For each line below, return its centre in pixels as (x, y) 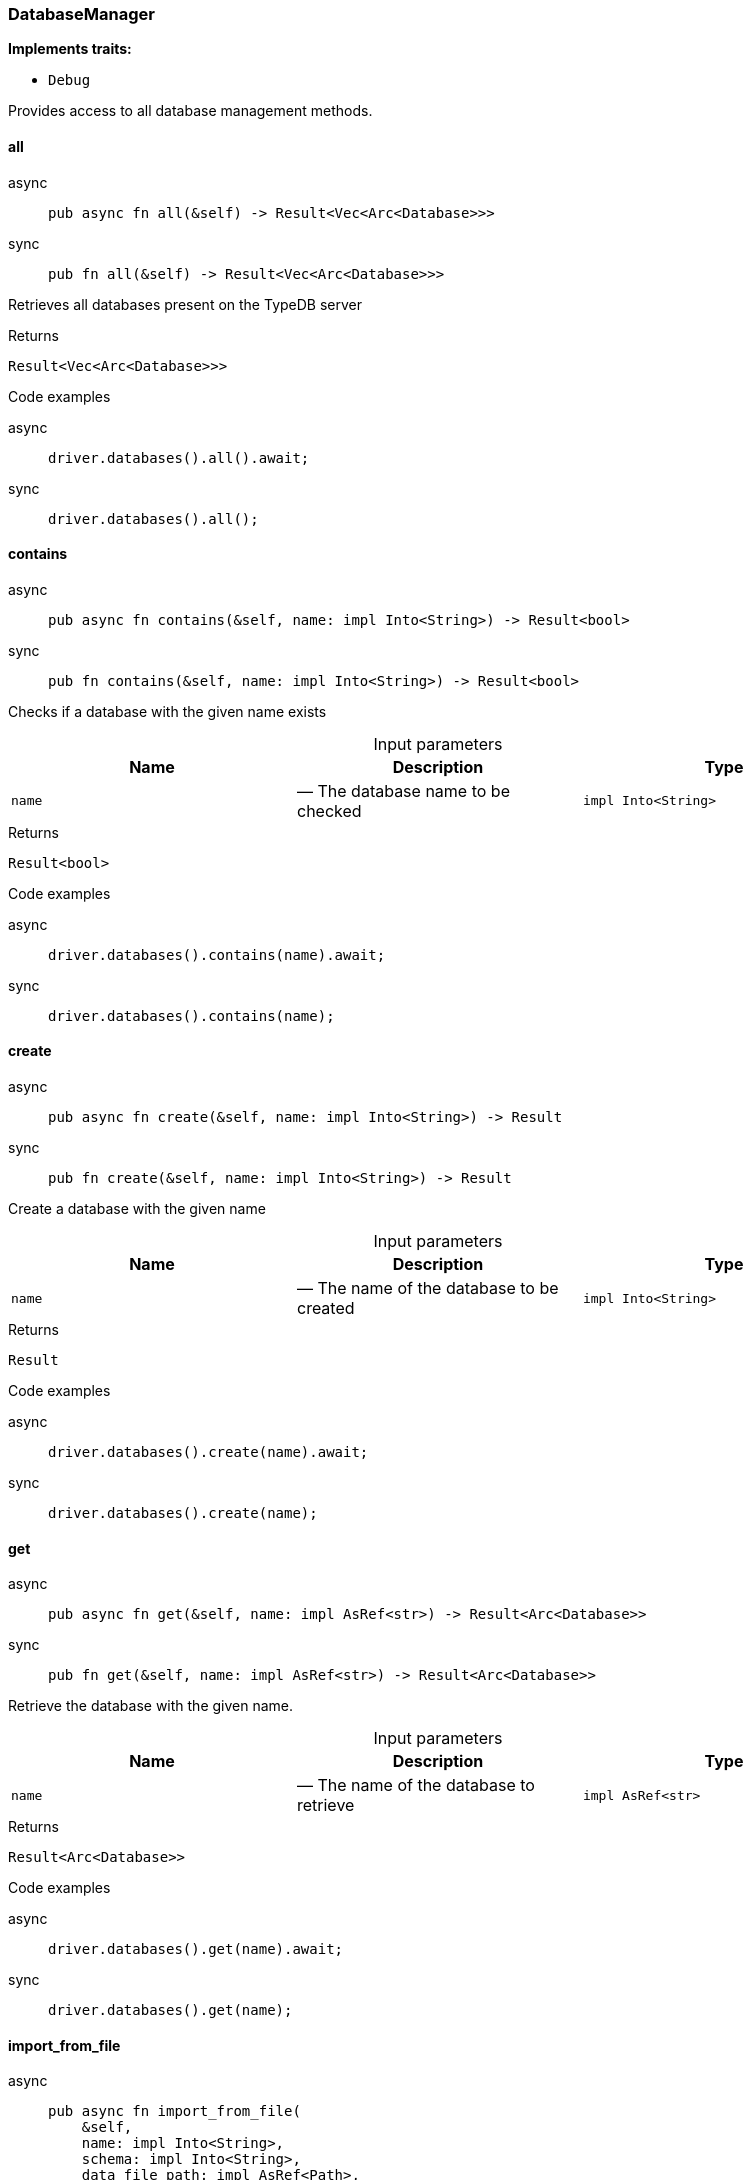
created (325, 1308)
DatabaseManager (81, 14)
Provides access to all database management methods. (190, 111)
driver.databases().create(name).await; (208, 1452)
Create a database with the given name (137, 1209)
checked (329, 810)
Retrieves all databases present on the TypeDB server (185, 304)
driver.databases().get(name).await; (196, 1949)
